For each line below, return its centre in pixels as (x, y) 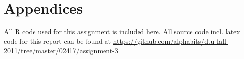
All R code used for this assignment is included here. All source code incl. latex (122, 31)
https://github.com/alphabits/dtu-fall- (171, 41)
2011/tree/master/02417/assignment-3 (61, 50)
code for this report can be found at (57, 41)
